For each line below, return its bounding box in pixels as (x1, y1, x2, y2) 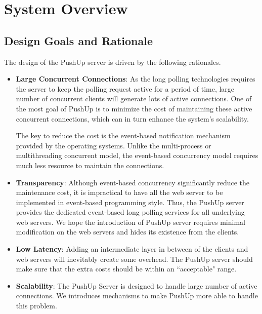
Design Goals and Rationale (4, 32, 153, 48)
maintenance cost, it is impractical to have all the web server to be (16, 187, 223, 198)
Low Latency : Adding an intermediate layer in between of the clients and (16, 244, 248, 254)
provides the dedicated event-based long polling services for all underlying (16, 207, 245, 217)
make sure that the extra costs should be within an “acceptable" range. (16, 263, 237, 274)
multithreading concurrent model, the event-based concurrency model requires (16, 150, 258, 161)
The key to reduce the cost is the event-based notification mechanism (16, 130, 231, 141)
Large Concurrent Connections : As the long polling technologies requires (16, 73, 255, 84)
